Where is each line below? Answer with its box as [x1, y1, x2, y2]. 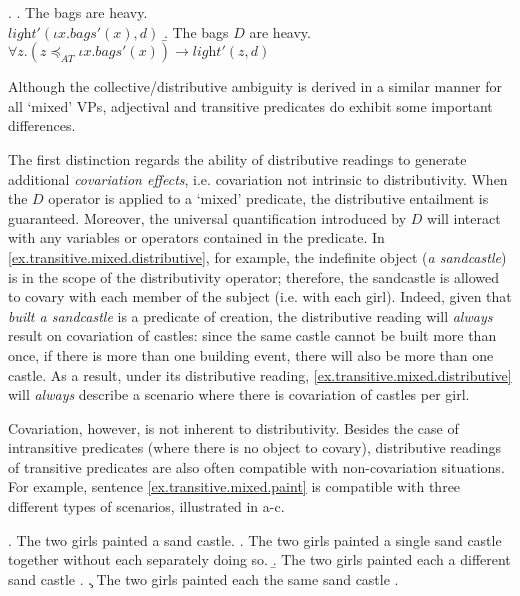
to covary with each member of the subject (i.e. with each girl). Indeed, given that [8, 286, 512, 307]
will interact [427, 207, 501, 228]
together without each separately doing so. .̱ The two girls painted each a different [8, 549, 511, 570]
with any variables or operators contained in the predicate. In [8, 227, 385, 248]
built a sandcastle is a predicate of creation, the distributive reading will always [8, 305, 493, 326]
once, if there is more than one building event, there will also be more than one [8, 344, 494, 365]
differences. [8, 115, 76, 136]
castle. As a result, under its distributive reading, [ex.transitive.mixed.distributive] [8, 364, 512, 385]
